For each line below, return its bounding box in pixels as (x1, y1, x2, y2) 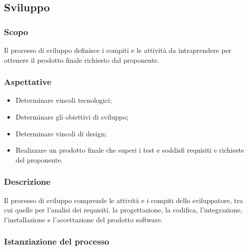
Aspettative (4, 76, 51, 88)
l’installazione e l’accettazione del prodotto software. (4, 214, 163, 224)
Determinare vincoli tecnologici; (15, 95, 112, 105)
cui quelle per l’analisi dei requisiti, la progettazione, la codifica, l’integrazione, (4, 205, 243, 215)
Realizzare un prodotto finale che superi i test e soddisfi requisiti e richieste (15, 145, 245, 155)
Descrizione (4, 175, 50, 188)
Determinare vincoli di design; (15, 128, 107, 138)
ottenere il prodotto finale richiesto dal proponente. (4, 54, 159, 65)
